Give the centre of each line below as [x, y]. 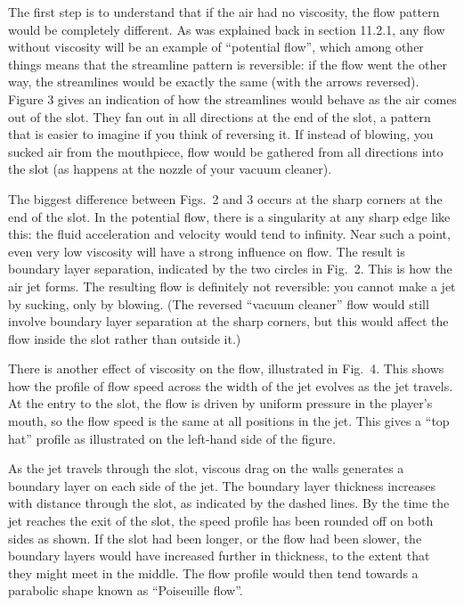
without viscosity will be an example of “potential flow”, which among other [216, 47]
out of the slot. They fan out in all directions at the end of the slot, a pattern [220, 116]
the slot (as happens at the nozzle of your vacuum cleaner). [170, 169]
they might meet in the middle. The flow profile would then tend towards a [213, 572]
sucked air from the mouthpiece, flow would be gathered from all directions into [226, 151]
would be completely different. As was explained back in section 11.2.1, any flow [227, 29]
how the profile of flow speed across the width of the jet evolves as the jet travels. [231, 385]
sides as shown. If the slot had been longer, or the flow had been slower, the [215, 538]
